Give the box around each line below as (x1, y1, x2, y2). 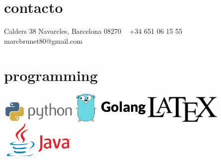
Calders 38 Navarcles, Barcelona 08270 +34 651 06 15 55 (4, 26, 182, 36)
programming (4, 65, 98, 85)
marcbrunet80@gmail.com (4, 35, 82, 46)
